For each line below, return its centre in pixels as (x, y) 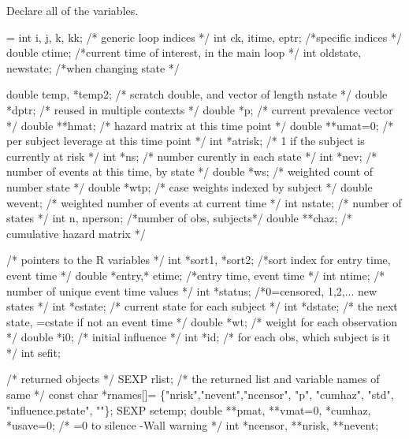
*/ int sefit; (33, 352)
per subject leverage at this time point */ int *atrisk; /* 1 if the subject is (186, 141)
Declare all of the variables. (73, 10)
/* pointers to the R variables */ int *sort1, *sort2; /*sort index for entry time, (199, 260)
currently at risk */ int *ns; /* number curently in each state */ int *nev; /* (192, 156)
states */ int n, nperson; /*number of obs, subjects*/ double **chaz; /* (179, 218)
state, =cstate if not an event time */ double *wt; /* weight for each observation (202, 321)
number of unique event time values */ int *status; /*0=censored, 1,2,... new (192, 290)
